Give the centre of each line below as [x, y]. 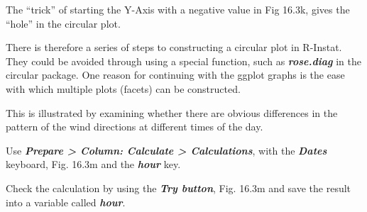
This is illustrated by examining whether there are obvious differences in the [172, 112]
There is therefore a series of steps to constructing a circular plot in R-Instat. [174, 47]
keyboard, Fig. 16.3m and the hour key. [93, 164]
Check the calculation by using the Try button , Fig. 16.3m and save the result [179, 188]
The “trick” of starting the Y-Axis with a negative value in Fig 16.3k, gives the [178, 9]
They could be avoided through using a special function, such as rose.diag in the [183, 61]
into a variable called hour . [66, 202]
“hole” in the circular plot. [63, 23]
